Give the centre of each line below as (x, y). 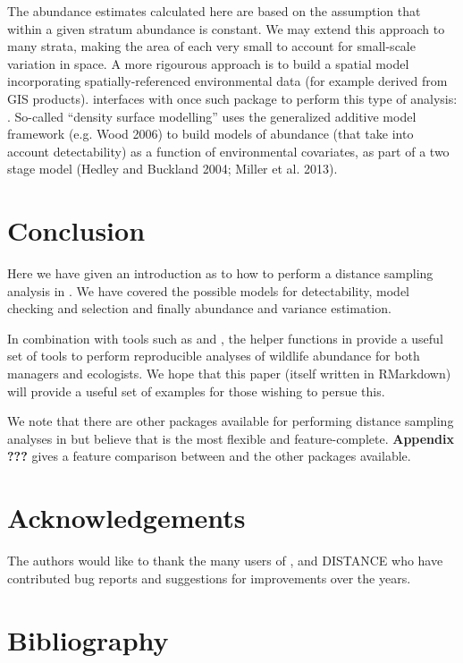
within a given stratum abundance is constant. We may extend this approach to (226, 28)
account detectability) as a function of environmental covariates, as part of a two (228, 151)
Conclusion (76, 230)
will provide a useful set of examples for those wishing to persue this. (196, 391)
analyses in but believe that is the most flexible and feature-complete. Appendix (231, 438)
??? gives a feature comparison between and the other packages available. (209, 456)
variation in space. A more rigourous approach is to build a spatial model (208, 63)
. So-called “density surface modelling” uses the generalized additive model (212, 116)
